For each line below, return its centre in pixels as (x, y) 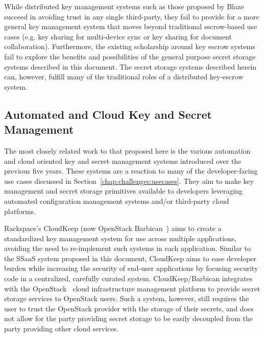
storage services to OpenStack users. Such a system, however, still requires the (127, 298)
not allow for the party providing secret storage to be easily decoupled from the (128, 318)
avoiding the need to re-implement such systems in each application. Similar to (127, 248)
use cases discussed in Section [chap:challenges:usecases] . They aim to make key (129, 181)
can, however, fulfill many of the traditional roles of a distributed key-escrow (124, 77)
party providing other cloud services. (61, 329)
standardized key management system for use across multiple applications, (121, 238)
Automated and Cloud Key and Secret (108, 114)
